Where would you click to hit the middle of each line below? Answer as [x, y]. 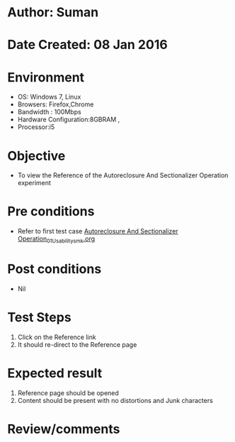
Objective [36, 156]
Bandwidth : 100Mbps [49, 112]
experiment [34, 183]
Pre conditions [51, 212]
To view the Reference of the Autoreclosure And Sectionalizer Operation [123, 175]
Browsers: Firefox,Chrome [56, 104]
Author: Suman [53, 12]
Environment [46, 77]
